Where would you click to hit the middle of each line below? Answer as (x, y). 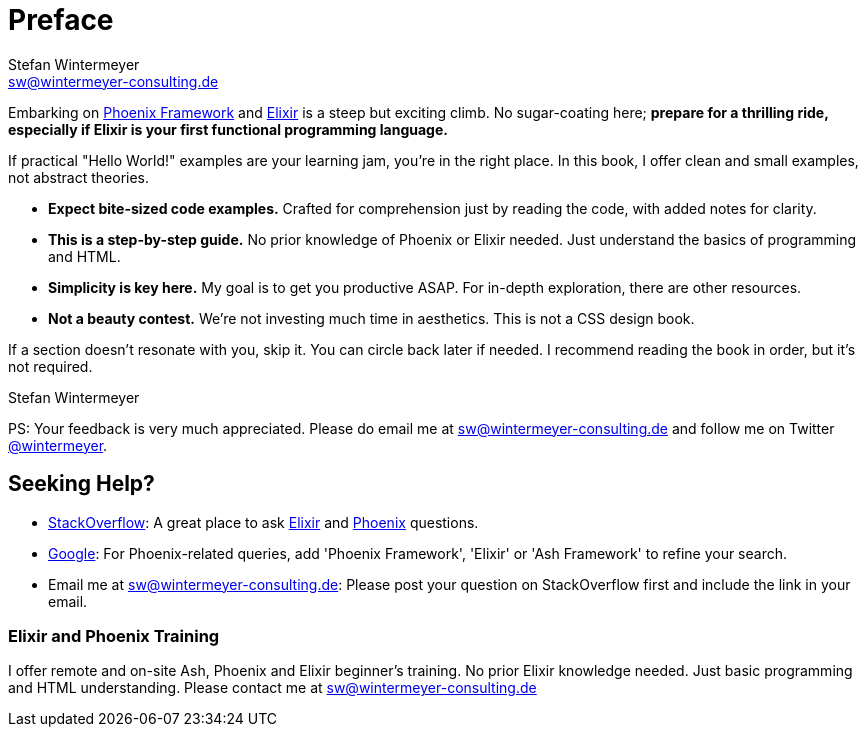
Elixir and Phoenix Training (114, 635)
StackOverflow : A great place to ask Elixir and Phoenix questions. (263, 522)
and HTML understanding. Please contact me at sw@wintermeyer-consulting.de (272, 688)
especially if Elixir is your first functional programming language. (228, 129)
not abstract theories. (79, 177)
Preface (61, 20)
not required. (50, 366)
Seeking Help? (81, 484)
